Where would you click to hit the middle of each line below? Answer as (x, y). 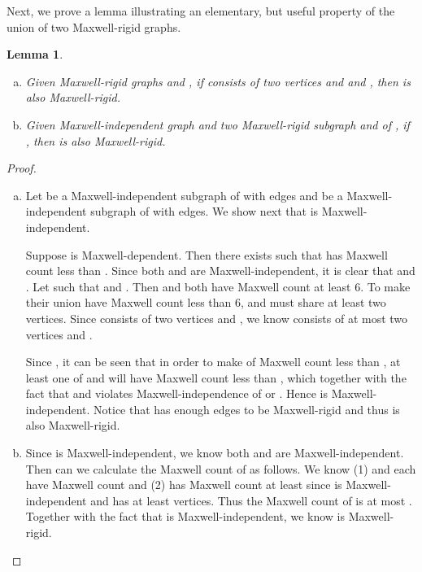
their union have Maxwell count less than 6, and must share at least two (206, 302)
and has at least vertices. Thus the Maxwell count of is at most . (251, 500)
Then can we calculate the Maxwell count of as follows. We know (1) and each (221, 468)
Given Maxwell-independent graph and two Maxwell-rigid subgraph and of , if (218, 124)
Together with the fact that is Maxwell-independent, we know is (185, 516)
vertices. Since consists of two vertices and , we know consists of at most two (217, 318)
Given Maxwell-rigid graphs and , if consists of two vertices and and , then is (218, 81)
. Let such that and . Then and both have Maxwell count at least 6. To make (218, 286)
